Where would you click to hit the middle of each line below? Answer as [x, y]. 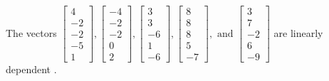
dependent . [31, 69]
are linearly [298, 32]
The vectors [31, 32]
